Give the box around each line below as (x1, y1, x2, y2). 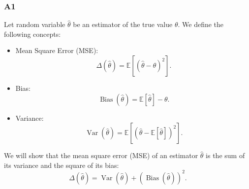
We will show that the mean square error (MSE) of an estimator (4, 150, 198, 161)
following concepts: (4, 28, 61, 39)
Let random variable (4, 19, 65, 29)
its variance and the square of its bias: (4, 160, 119, 170)
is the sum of (206, 150, 245, 161)
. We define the (178, 19, 224, 29)
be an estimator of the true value (73, 19, 173, 29)
